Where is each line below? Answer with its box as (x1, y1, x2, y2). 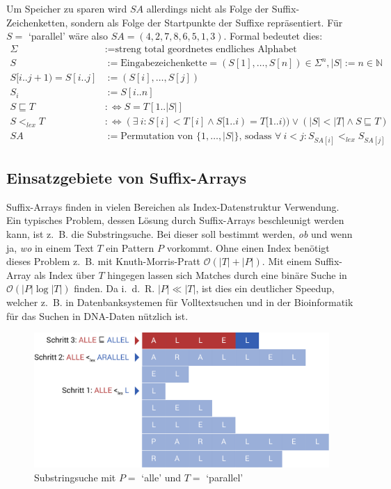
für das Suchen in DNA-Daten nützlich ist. (6, 308, 189, 323)
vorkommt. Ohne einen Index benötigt (166, 240, 330, 255)
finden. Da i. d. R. (74, 281, 155, 296)
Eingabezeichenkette (120, 58, 207, 69)
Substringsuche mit (34, 470, 116, 484)
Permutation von (120, 131, 193, 142)
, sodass (239, 131, 272, 142)
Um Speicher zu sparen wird (6, 1, 127, 15)
